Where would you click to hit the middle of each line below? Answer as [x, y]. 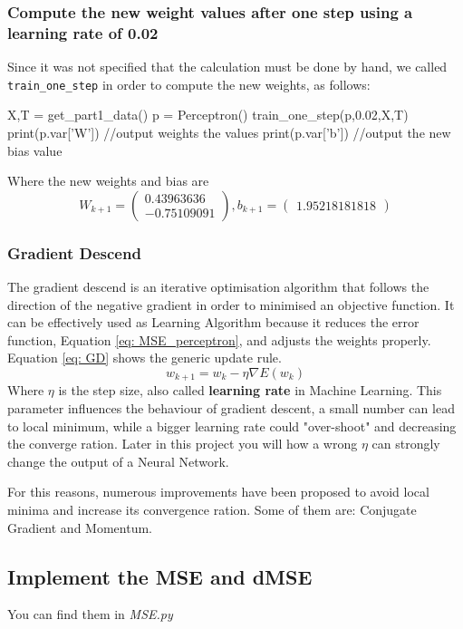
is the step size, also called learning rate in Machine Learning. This [250, 390]
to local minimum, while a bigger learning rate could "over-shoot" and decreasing [232, 426]
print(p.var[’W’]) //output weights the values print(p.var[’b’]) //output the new [229, 132]
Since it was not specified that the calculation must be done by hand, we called [227, 67]
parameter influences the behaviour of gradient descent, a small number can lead [231, 408]
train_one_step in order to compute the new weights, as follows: [189, 84]
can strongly [406, 444]
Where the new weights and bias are [108, 181]
